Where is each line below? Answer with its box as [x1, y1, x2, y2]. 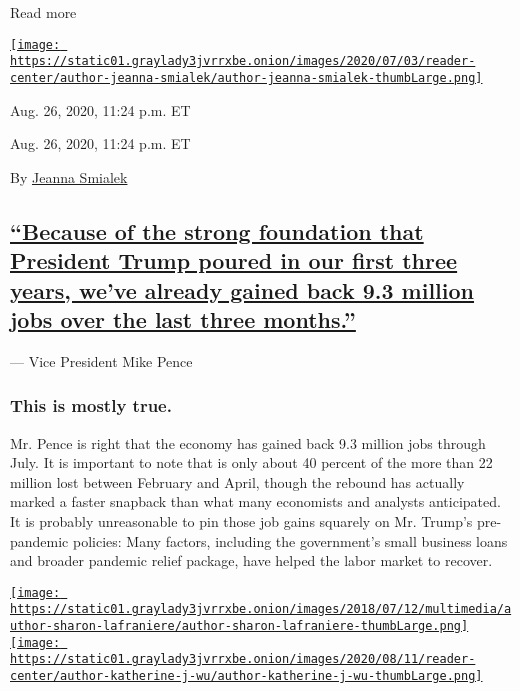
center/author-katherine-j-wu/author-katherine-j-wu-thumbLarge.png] [10, 668, 483, 683]
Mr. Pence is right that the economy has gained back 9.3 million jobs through [10, 432, 486, 453]
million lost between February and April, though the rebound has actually [10, 471, 465, 492]
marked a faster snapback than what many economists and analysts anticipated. [10, 491, 501, 512]
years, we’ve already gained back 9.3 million [10, 274, 475, 305]
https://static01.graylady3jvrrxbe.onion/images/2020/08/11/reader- [10, 652, 476, 667]
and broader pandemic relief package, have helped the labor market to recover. [10, 550, 493, 571]
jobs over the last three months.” [10, 303, 356, 334]
